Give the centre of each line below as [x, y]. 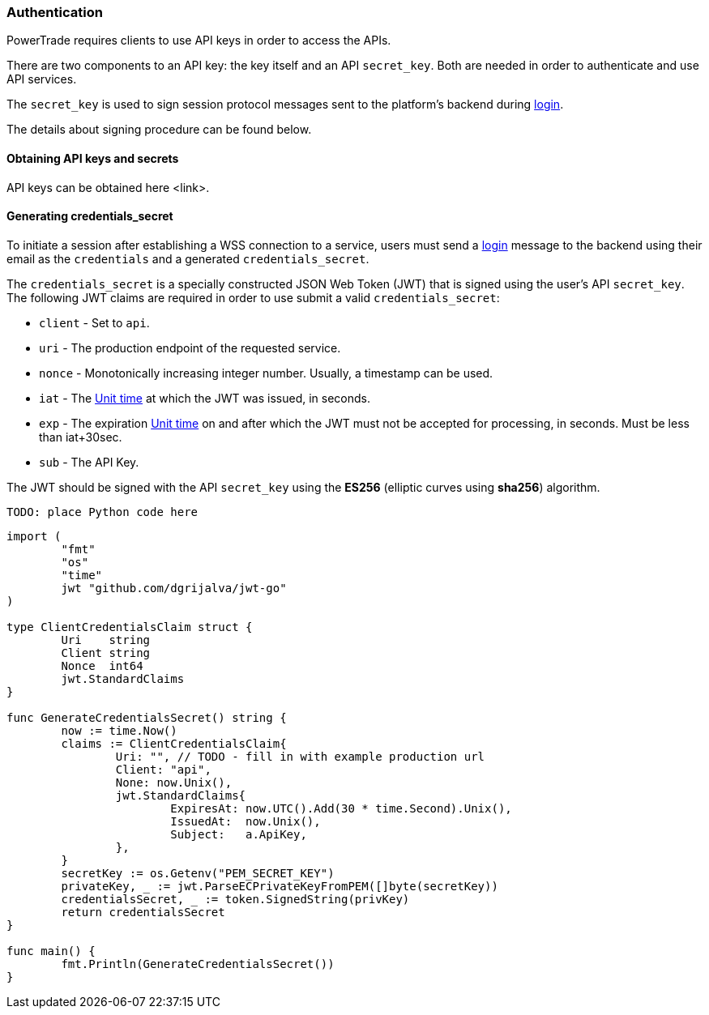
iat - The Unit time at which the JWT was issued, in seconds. [205, 398]
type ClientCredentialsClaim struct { [130, 627]
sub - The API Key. [89, 462]
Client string [106, 652]
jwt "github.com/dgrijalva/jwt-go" [174, 588]
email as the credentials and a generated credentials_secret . [188, 258]
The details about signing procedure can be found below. [159, 130]
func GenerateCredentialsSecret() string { [147, 717]
